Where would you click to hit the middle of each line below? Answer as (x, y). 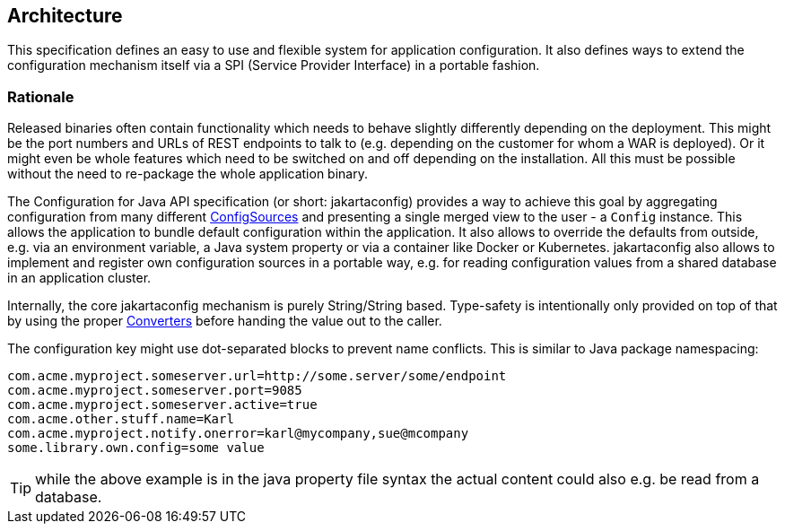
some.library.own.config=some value (136, 448)
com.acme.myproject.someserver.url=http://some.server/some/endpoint (257, 376)
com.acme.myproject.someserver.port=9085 (155, 391)
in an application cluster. (79, 278)
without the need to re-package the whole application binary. (188, 174)
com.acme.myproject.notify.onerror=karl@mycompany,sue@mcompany (238, 434)
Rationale (41, 96)
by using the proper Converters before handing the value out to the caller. (225, 321)
